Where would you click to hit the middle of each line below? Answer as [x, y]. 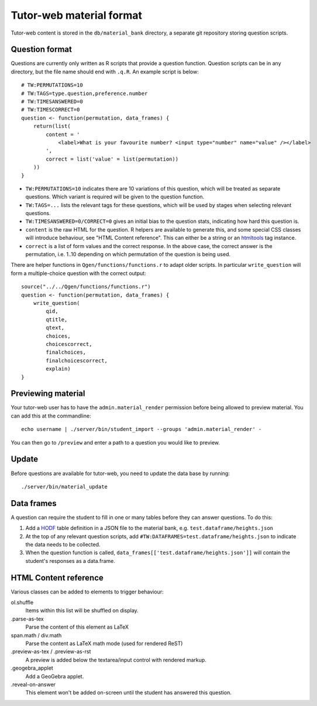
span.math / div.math [36, 635]
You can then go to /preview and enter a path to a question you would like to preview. [116, 442]
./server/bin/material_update [65, 486]
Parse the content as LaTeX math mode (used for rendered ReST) [104, 643]
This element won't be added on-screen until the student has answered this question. [129, 693]
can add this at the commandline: [51, 416]
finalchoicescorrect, [77, 360]
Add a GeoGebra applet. [55, 676]
